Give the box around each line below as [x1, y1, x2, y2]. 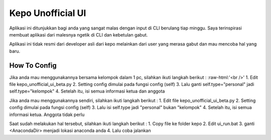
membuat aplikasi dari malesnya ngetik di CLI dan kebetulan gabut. [9, 31, 148, 37]
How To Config [9, 61, 57, 69]
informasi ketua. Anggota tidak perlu [9, 111, 85, 117]
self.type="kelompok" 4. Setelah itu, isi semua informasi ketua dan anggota [9, 88, 165, 94]
